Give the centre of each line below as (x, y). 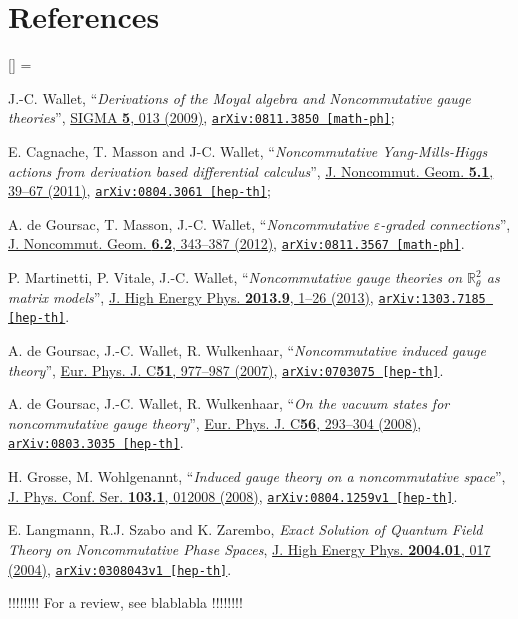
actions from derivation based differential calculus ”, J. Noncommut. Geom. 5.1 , (251, 170)
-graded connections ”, (445, 223)
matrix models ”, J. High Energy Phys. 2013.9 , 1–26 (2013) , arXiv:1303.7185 (247, 296)
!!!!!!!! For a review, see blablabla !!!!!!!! (125, 602)
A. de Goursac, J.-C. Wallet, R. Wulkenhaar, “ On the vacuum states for (229, 403)
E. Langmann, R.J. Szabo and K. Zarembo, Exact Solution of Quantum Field (245, 529)
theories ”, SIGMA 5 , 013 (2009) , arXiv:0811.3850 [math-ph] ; (201, 117)
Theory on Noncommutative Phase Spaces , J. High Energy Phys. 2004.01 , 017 (249, 548)
